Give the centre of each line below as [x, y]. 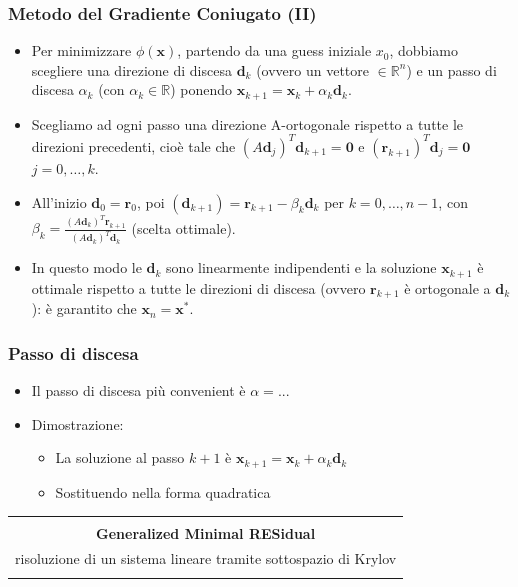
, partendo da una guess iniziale [274, 50]
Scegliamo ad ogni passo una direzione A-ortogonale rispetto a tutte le [247, 123]
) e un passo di [451, 69]
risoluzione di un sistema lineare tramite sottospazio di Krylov [206, 558]
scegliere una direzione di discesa [131, 69]
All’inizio [59, 201]
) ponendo [201, 89]
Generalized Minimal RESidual [206, 533]
